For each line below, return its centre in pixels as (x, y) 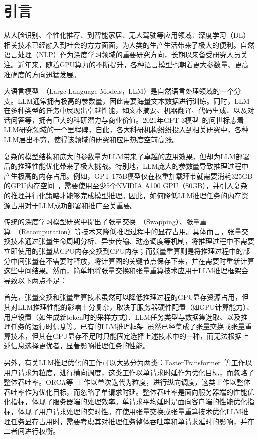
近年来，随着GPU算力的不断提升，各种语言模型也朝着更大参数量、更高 (133, 64)
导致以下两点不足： (35, 280)
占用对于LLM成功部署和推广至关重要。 (74, 205)
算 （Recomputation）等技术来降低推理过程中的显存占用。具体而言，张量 (123, 231)
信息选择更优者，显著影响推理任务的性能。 (80, 346)
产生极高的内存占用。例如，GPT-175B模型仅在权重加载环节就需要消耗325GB (128, 175)
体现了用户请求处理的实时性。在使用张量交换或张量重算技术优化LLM (129, 411)
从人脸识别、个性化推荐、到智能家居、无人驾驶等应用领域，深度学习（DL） (127, 35)
